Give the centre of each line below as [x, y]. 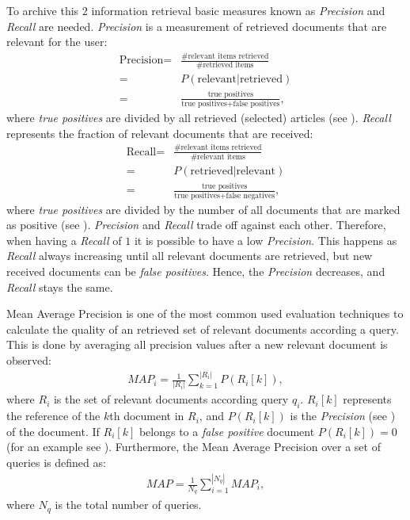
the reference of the [53, 416]
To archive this [43, 10]
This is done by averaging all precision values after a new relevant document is [197, 344]
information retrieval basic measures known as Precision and [238, 10]
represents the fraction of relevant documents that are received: [160, 133]
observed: [29, 360]
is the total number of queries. [128, 505]
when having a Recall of [64, 240]
